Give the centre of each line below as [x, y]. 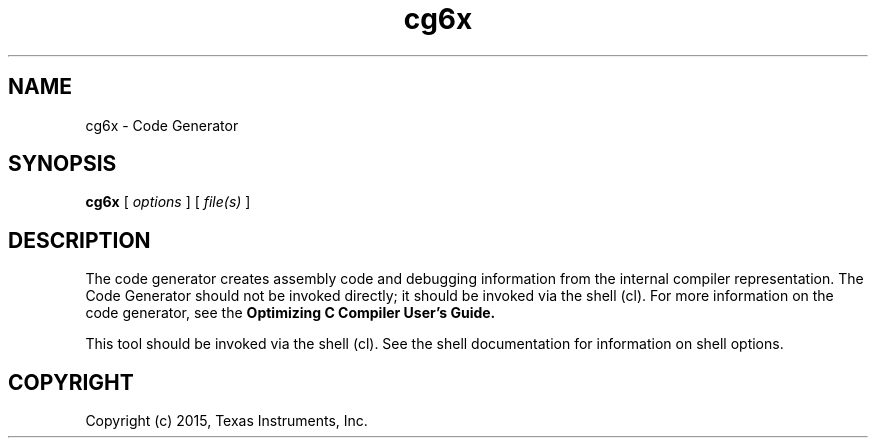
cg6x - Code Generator [162, 125]
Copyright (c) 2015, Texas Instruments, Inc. [226, 421]
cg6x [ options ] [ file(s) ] [168, 202]
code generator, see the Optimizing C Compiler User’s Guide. [290, 313]
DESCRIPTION [79, 240]
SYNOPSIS [62, 164]
